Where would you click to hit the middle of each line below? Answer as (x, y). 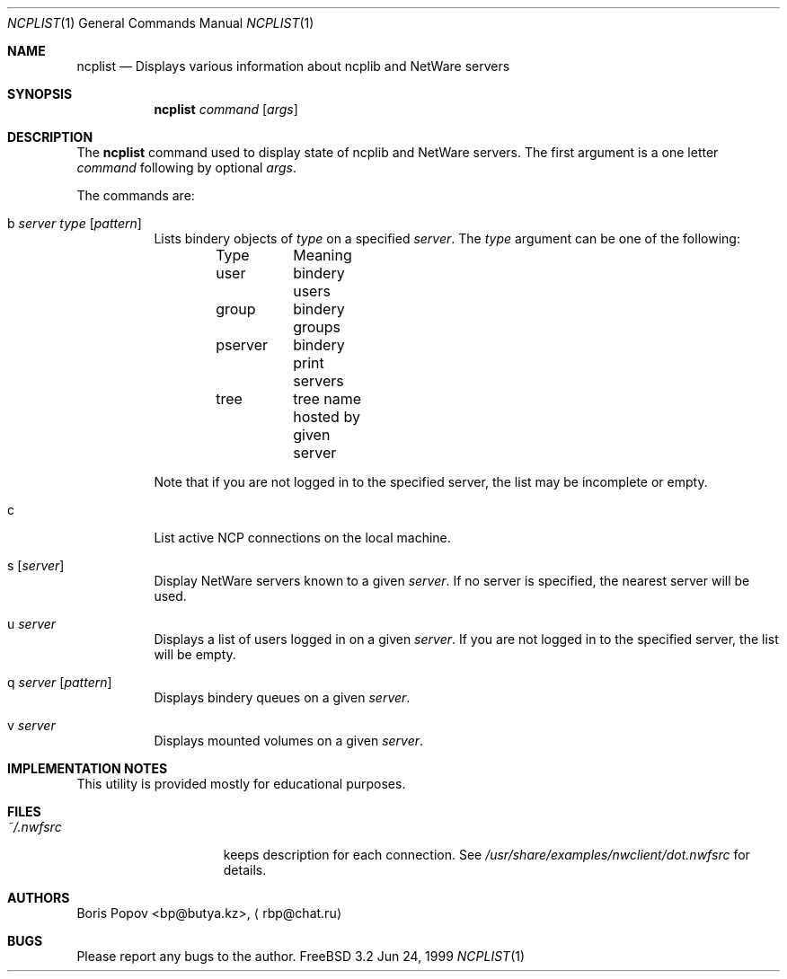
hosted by (327, 417)
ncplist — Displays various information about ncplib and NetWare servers (293, 66)
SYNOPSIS (40, 94)
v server (31, 725)
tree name (327, 399)
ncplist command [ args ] (226, 109)
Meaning (323, 255)
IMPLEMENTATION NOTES (88, 768)
